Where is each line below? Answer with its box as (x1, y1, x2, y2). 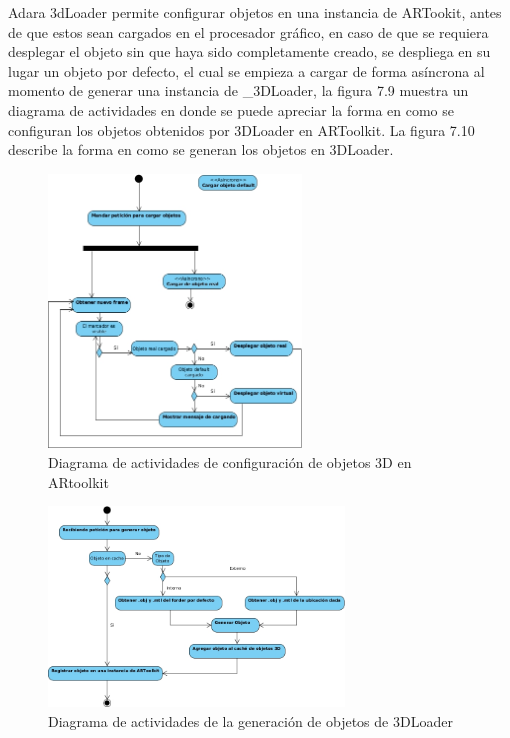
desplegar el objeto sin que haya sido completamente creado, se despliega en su (8, 41, 491, 62)
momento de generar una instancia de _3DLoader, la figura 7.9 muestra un (8, 80, 469, 101)
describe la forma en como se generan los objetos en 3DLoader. (8, 139, 394, 160)
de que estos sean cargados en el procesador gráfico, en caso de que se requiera (8, 21, 489, 42)
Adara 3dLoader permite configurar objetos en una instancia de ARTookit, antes (8, 2, 502, 22)
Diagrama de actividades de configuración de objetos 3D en (48, 452, 412, 473)
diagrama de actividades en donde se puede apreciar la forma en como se (8, 99, 455, 120)
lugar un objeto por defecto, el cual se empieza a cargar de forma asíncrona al (8, 60, 485, 81)
